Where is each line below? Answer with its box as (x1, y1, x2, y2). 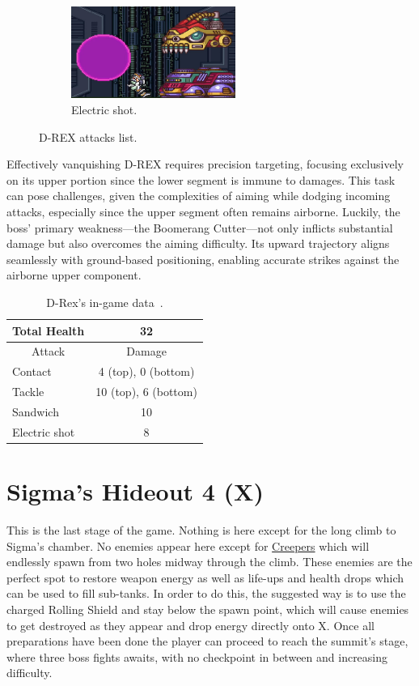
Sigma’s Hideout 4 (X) (6, 475, 264, 507)
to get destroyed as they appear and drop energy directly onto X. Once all (6, 616, 375, 633)
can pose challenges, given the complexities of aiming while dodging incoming (6, 187, 391, 204)
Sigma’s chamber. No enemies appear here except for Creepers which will (6, 537, 370, 554)
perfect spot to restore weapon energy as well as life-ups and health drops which (6, 569, 404, 586)
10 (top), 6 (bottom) (95, 383, 197, 400)
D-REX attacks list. (39, 128, 138, 145)
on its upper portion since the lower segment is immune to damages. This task (6, 171, 396, 188)
